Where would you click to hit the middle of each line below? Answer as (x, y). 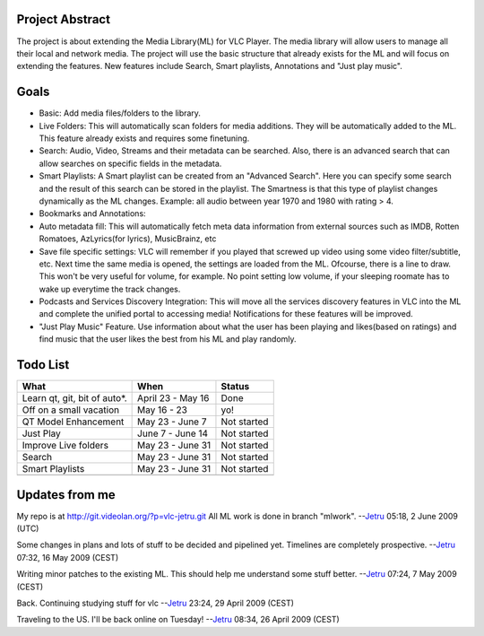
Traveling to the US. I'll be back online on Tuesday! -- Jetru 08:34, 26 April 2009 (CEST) (178, 620)
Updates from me (66, 495)
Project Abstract (64, 19)
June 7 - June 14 (173, 433)
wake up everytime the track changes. (110, 289)
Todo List (43, 365)
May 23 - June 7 (172, 422)
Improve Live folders (65, 446)
